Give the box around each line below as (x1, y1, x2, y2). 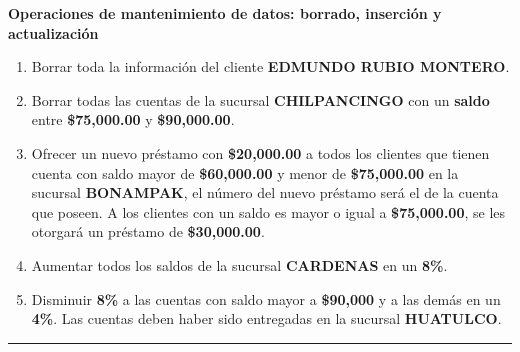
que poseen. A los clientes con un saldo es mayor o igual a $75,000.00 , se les (31, 201, 506, 222)
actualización (8, 22, 99, 43)
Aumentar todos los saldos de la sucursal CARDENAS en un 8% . (31, 254, 448, 275)
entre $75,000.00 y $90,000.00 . (31, 109, 235, 130)
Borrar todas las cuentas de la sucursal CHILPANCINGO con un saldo (31, 89, 490, 110)
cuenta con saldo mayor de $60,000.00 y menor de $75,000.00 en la (31, 162, 459, 183)
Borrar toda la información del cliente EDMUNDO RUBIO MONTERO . (31, 56, 510, 77)
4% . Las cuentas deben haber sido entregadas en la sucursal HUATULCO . (31, 308, 502, 329)
